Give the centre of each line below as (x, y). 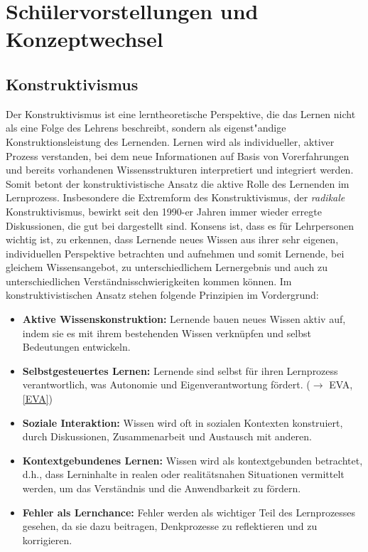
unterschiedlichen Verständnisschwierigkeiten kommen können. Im (149, 281)
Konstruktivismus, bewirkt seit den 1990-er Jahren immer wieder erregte (164, 211)
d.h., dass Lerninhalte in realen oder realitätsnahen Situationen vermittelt (183, 474)
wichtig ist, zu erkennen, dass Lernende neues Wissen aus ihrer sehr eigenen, (172, 239)
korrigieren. (47, 540)
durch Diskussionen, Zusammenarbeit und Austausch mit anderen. (167, 436)
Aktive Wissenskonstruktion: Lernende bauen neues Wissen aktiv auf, (184, 319)
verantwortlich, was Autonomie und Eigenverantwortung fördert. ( (166, 384)
